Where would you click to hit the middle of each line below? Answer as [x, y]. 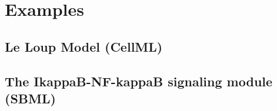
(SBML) [30, 98]
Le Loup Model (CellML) [84, 46]
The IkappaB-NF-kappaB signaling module [139, 81]
